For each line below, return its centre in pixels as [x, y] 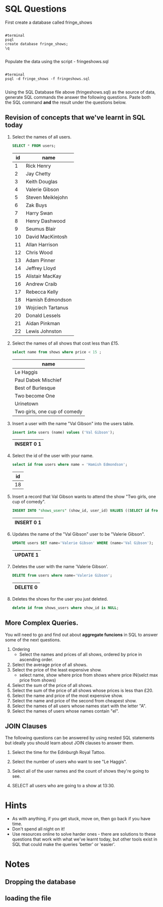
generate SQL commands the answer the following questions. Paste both [78, 97]
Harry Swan [40, 213]
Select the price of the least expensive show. [57, 669]
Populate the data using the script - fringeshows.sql [57, 61]
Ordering [21, 649]
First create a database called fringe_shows [49, 22]
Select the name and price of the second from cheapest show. [74, 700]
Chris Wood [39, 252]
